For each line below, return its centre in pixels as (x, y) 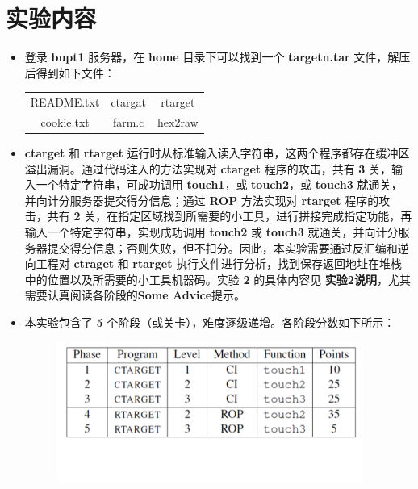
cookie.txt (65, 121)
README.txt (65, 102)
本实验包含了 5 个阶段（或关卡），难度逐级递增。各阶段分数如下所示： (210, 322)
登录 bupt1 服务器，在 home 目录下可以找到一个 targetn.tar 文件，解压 (217, 57)
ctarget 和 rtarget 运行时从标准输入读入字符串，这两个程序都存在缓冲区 (217, 153)
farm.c (128, 121)
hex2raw (178, 121)
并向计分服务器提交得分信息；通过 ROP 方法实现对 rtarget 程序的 (202, 200)
